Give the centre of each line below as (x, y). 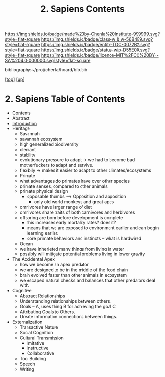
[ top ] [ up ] (15, 79)
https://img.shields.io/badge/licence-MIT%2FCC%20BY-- (100, 55)
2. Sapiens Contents (82, 9)
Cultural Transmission (41, 338)
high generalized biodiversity (49, 144)
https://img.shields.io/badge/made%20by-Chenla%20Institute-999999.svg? (82, 34)
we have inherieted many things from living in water (72, 249)
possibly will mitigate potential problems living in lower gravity (82, 254)
